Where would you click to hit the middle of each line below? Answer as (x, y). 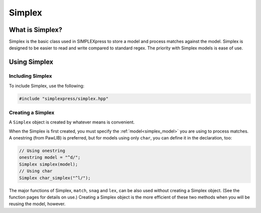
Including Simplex (30, 76)
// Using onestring (42, 151)
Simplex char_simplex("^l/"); (55, 178)
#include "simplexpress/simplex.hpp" (64, 99)
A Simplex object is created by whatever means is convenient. (72, 122)
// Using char (36, 171)
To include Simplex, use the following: (47, 86)
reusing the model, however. (37, 204)
